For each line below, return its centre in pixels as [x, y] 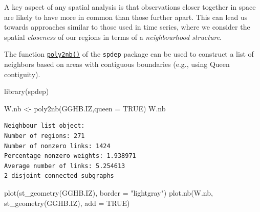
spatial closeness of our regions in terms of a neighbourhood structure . [113, 37]
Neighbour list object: [45, 126]
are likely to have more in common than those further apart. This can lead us [126, 17]
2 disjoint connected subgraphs [59, 176]
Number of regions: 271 [45, 136]
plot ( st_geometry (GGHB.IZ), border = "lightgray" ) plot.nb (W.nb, [109, 192]
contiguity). [22, 74]
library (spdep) [27, 91]
